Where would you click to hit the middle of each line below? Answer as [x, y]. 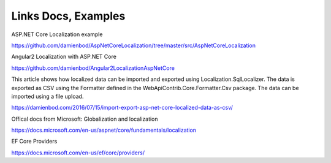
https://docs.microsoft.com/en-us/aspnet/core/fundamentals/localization [104, 130]
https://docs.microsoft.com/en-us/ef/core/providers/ [78, 153]
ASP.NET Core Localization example [57, 34]
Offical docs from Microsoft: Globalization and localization [85, 119]
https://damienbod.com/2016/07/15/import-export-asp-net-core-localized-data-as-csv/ [122, 108]
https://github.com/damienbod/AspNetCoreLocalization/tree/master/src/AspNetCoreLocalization [133, 45]
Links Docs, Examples [68, 16]
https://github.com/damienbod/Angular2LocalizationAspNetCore [93, 68]
